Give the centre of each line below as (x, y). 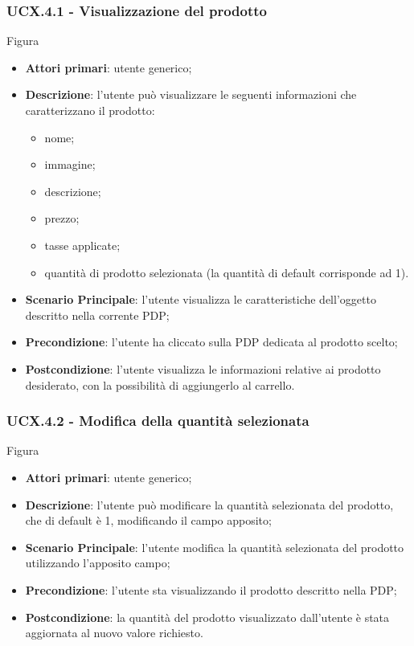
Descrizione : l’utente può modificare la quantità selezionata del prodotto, (209, 504)
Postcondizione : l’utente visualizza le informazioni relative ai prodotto (203, 368)
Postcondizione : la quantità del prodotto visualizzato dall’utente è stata (207, 617)
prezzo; (62, 218)
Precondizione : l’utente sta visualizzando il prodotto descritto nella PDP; (211, 589)
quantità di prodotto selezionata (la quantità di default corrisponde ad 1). (227, 272)
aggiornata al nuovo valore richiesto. (114, 633)
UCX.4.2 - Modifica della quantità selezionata (158, 421)
